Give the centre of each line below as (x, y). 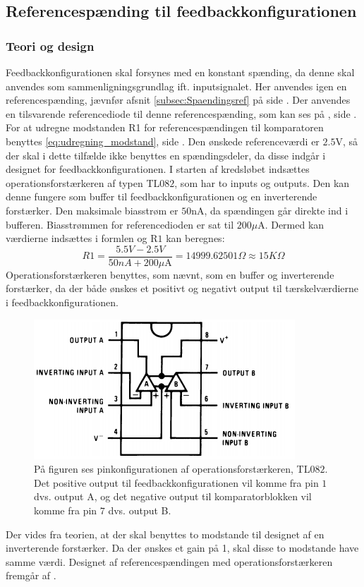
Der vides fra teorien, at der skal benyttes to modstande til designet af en (165, 534)
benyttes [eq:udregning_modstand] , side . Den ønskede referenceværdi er (163, 141)
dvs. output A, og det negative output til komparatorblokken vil (173, 496)
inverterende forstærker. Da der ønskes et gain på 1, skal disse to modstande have (182, 548)
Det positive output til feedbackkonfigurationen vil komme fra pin (176, 482)
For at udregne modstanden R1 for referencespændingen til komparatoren (165, 127)
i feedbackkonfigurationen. (62, 302)
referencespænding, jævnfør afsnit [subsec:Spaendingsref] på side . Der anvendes (178, 100)
